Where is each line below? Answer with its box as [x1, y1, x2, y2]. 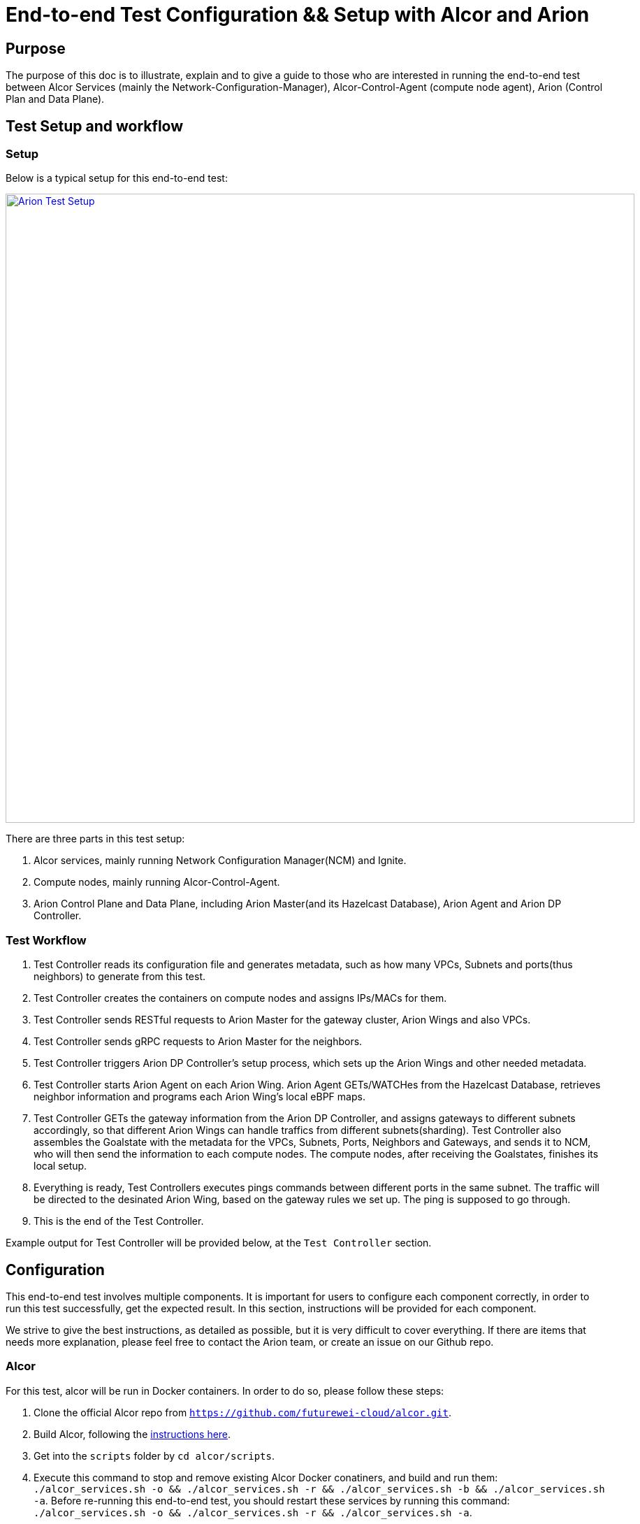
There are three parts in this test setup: [6, 833, 185, 845]
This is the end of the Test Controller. [34, 1215, 204, 1228]
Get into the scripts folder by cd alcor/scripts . [34, 1449, 275, 1462]
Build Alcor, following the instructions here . [34, 1428, 231, 1440]
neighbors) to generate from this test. [34, 970, 205, 983]
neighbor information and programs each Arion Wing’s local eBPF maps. [34, 1091, 365, 1103]
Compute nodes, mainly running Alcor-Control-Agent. [34, 876, 280, 889]
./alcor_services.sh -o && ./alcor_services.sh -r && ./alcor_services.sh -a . [34, 1506, 472, 1518]
